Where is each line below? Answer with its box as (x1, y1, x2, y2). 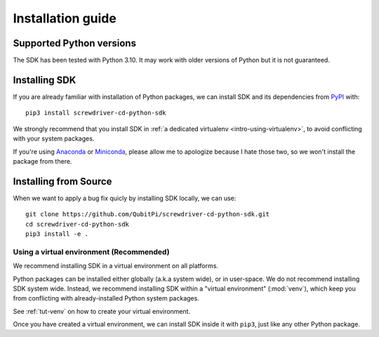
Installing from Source (13, 176, 112, 187)
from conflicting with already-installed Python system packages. (13, 294, 199, 303)
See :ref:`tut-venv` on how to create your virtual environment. (13, 307, 191, 315)
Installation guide (13, 11, 117, 26)
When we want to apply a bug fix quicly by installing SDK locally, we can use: (13, 194, 237, 202)
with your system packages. (13, 134, 95, 143)
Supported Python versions (13, 37, 137, 49)
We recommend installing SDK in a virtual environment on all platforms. (13, 262, 219, 270)
